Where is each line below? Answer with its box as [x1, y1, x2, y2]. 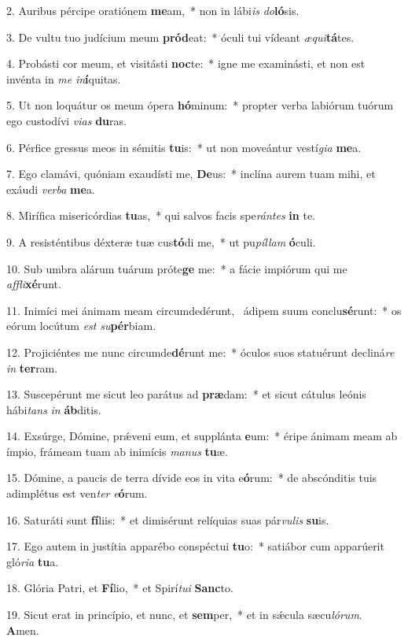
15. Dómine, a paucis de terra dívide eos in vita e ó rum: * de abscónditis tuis [6, 469, 377, 486]
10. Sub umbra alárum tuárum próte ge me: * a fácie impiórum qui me [6, 260, 347, 276]
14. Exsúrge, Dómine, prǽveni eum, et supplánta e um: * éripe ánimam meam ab [6, 428, 398, 444]
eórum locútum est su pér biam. [6, 317, 156, 334]
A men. [6, 621, 39, 638]
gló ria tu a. [6, 553, 59, 569]
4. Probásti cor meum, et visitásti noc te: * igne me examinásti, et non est [6, 55, 366, 72]
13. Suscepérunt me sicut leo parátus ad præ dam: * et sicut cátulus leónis [6, 386, 366, 402]
